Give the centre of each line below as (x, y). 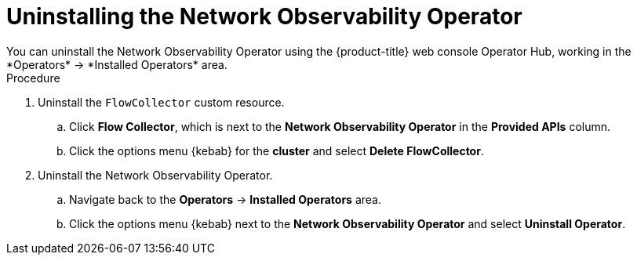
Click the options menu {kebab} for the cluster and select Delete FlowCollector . (277, 150)
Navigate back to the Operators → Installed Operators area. (225, 199)
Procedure (33, 78)
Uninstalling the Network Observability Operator (264, 16)
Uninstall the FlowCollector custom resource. (161, 102)
